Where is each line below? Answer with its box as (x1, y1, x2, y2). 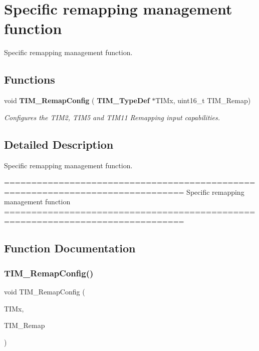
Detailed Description (4, 136, 114, 152)
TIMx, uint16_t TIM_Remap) (155, 95, 251, 106)
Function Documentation (4, 240, 136, 256)
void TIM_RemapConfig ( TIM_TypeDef (4, 95, 150, 106)
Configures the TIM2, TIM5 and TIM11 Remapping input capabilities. (4, 112, 220, 122)
